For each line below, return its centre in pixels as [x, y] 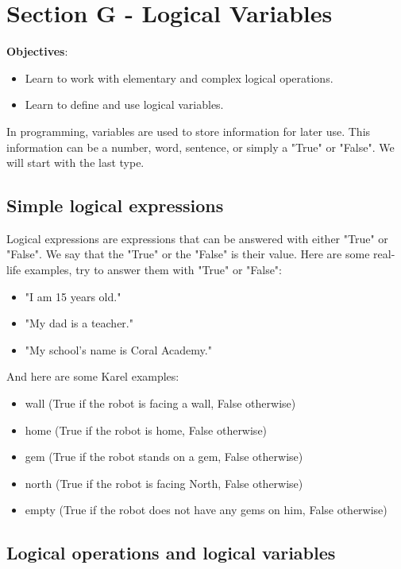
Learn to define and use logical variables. [124, 105]
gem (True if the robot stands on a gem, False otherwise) [164, 457]
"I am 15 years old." [73, 296]
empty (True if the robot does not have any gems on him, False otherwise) [206, 510]
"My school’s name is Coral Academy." [118, 349]
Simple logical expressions [115, 205]
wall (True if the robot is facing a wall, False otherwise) [160, 403]
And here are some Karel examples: [93, 376]
